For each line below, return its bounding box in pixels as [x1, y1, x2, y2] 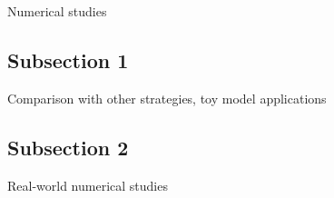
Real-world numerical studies [7, 175, 168, 194]
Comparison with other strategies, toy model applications [7, 88, 327, 107]
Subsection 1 [7, 45, 129, 74]
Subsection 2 [7, 133, 129, 161]
